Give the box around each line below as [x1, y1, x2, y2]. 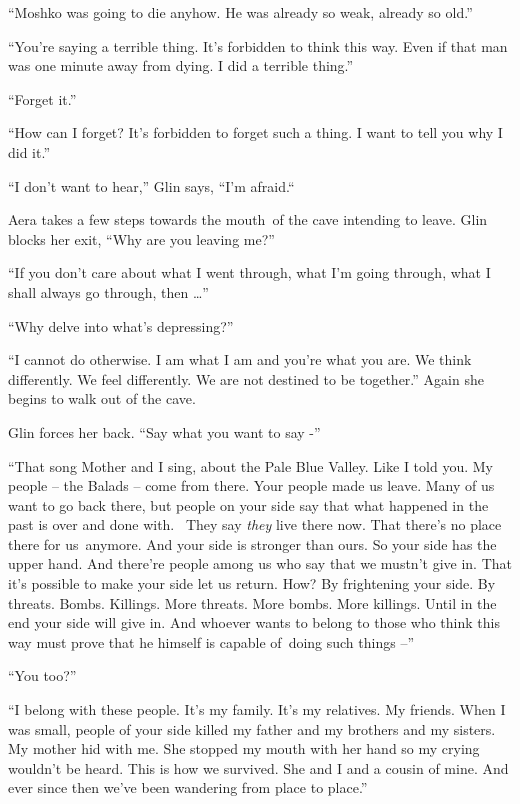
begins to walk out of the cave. [8, 388, 196, 409]
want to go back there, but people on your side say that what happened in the [8, 494, 489, 515]
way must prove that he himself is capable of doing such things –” [8, 631, 415, 652]
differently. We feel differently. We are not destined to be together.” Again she [8, 368, 484, 389]
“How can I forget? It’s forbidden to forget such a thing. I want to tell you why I [8, 122, 503, 143]
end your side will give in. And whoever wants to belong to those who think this [8, 612, 500, 633]
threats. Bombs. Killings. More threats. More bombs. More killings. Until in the [8, 592, 497, 613]
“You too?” [8, 665, 77, 686]
